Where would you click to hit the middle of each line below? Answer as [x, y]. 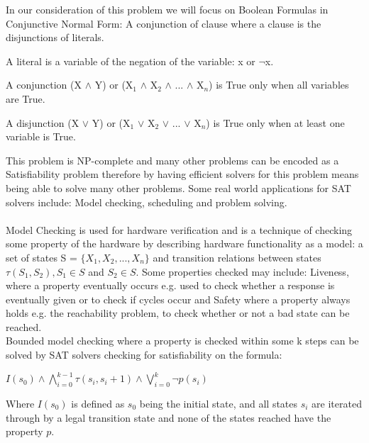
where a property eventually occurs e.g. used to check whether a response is [170, 285]
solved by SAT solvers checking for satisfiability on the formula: [144, 355]
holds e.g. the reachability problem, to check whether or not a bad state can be [178, 313]
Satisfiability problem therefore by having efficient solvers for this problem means [182, 174]
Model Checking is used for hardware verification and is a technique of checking [179, 229]
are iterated [337, 403]
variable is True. [41, 136]
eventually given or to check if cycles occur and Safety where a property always [178, 299]
